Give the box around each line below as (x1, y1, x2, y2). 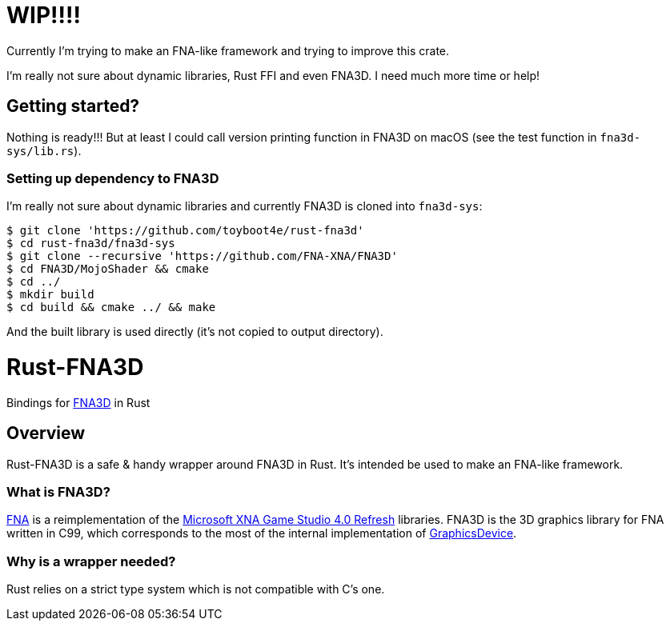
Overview (6, 423, 86, 444)
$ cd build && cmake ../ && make (6, 301, 216, 314)
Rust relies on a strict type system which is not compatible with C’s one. (6, 582, 385, 597)
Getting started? (6, 96, 140, 117)
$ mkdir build (6, 288, 94, 302)
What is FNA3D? (6, 484, 110, 501)
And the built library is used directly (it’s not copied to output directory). (6, 325, 383, 339)
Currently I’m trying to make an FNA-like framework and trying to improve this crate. (6, 43, 450, 58)
